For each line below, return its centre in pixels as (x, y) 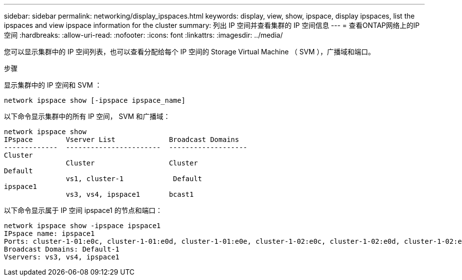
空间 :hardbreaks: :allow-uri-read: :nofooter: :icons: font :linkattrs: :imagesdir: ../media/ (143, 35)
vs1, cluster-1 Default (134, 179)
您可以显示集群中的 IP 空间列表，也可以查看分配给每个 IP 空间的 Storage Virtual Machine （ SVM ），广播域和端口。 (190, 52)
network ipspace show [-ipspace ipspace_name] (95, 100)
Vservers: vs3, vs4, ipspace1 (62, 257)
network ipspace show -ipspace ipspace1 (82, 226)
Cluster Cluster (132, 163)
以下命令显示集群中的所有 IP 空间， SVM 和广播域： (87, 116)
